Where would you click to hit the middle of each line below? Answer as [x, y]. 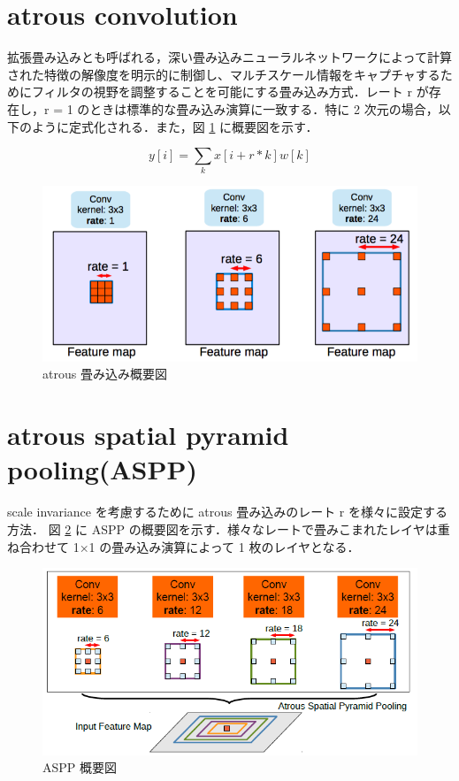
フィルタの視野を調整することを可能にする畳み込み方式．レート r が [230, 92]
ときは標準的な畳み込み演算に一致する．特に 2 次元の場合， [264, 108]
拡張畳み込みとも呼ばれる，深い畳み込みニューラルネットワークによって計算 [229, 57]
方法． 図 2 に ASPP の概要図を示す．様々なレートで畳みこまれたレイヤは [222, 528]
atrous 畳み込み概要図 [105, 374]
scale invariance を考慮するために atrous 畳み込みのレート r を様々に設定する [228, 512]
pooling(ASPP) [103, 469]
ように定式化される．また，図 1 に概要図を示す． [175, 126]
